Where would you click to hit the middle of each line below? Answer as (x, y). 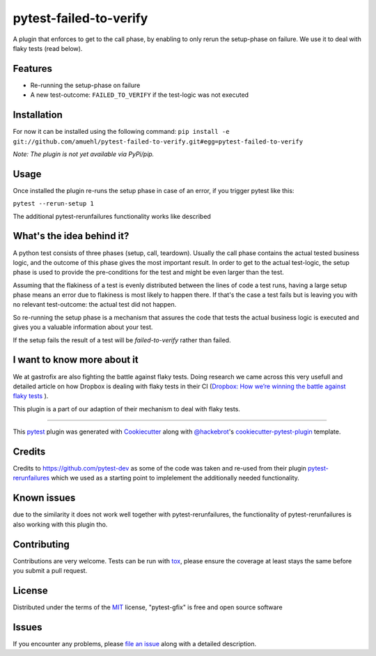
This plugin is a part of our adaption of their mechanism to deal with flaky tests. (126, 409)
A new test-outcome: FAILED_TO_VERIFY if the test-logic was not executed (140, 95)
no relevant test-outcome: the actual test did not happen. (95, 305)
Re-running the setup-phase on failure (85, 85)
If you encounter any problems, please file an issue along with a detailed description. (135, 643)
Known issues (44, 498)
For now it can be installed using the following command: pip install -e (121, 132)
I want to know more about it (76, 360)
